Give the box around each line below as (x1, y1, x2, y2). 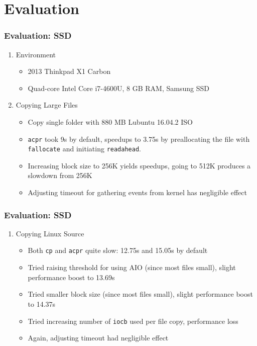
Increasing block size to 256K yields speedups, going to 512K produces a (28, 160, 251, 170)
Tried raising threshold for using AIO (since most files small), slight (28, 262, 236, 273)
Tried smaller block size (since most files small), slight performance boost (28, 289, 253, 299)
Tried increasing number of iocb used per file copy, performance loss (28, 315, 238, 326)
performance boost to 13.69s (28, 272, 115, 282)
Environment (16, 49, 56, 59)
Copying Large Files (16, 100, 78, 110)
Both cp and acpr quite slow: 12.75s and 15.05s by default (28, 245, 208, 255)
